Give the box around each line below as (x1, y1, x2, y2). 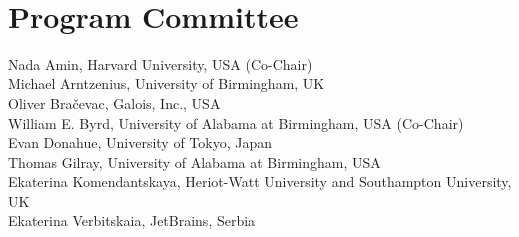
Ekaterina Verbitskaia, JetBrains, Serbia (8, 210, 256, 231)
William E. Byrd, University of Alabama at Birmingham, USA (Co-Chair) (8, 112, 464, 133)
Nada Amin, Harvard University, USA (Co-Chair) (8, 53, 313, 74)
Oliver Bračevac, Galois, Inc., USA (8, 92, 221, 113)
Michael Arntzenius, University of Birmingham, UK (8, 73, 325, 94)
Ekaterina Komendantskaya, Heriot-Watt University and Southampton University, (8, 171, 512, 192)
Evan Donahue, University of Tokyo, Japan (8, 132, 273, 153)
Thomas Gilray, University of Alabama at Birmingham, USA (8, 151, 381, 172)
